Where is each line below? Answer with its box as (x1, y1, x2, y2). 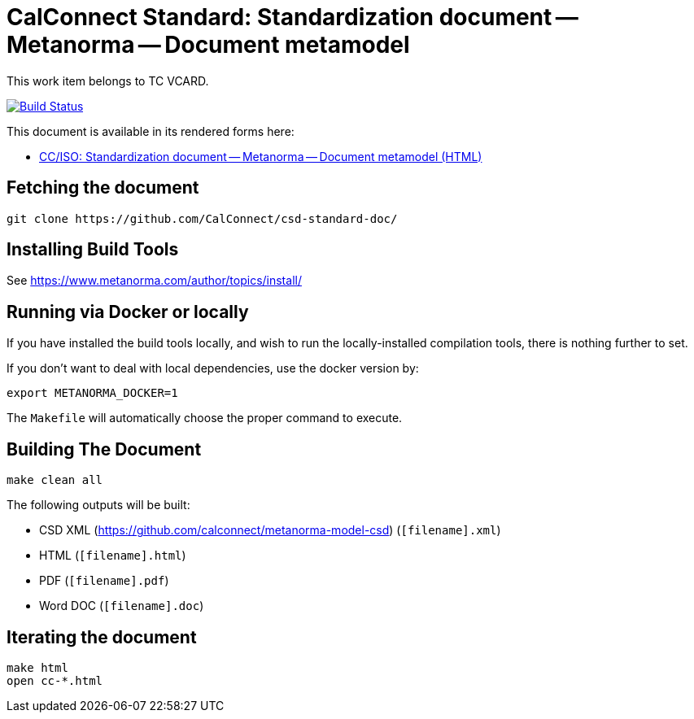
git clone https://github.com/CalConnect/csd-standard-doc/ (7, 211, 398, 225)
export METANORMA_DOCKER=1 (7, 386, 178, 400)
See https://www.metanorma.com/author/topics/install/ (7, 273, 302, 288)
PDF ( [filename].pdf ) (39, 573, 169, 588)
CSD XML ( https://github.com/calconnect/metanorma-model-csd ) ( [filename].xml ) (39, 523, 501, 538)
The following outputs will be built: (7, 498, 190, 512)
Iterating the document (7, 626, 197, 647)
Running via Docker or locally (7, 301, 249, 322)
